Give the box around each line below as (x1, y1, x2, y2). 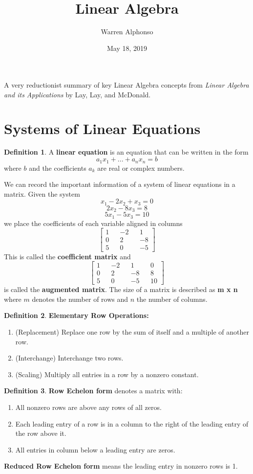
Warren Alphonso (101, 26, 153, 37)
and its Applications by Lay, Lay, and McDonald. (4, 89, 151, 99)
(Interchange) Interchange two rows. (15, 353, 124, 363)
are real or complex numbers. (97, 162, 185, 173)
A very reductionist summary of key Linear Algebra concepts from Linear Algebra (4, 80, 249, 90)
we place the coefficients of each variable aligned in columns (4, 218, 183, 228)
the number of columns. (136, 293, 208, 304)
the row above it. (15, 428, 66, 438)
